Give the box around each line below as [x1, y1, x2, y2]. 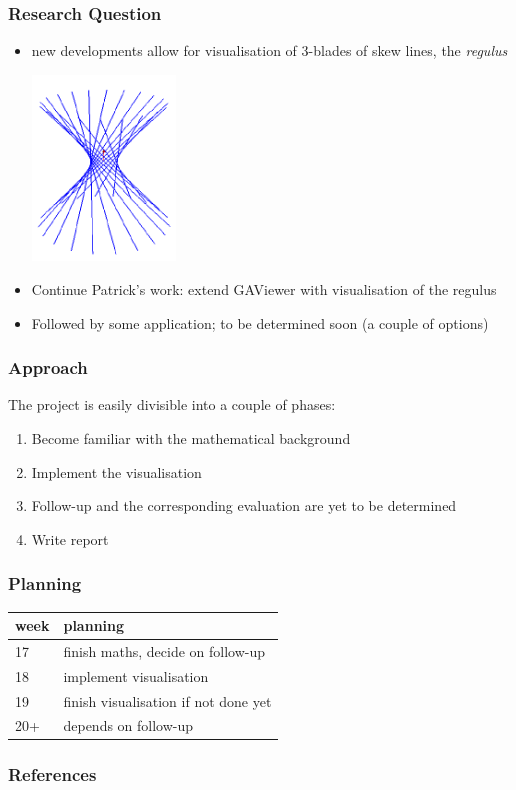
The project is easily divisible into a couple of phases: [8, 394, 336, 415]
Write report [31, 528, 109, 549]
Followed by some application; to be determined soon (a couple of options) [31, 312, 489, 333]
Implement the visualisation [31, 461, 202, 482]
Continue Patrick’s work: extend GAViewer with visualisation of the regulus [31, 278, 497, 299]
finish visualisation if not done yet [63, 690, 272, 711]
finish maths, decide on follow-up [63, 640, 266, 661]
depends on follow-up [63, 715, 194, 736]
